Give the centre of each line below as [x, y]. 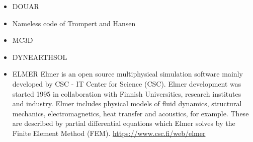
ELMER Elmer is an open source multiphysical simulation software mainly [128, 74]
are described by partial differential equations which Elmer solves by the [124, 123]
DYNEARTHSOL [40, 57]
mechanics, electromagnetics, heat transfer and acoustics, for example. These [131, 113]
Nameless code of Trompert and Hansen [74, 23]
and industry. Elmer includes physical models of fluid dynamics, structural [127, 103]
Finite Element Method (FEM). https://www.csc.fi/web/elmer [109, 133]
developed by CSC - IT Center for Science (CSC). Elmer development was [127, 83]
